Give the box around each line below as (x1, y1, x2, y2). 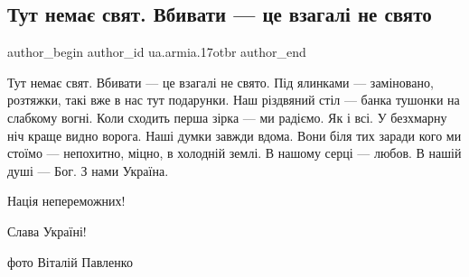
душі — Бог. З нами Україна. (7, 161, 169, 180)
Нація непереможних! (7, 191, 126, 210)
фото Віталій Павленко (7, 252, 133, 271)
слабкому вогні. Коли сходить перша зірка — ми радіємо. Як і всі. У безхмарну (7, 107, 447, 126)
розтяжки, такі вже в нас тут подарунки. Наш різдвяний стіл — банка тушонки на (7, 90, 460, 109)
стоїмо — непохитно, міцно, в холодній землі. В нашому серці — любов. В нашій (7, 143, 462, 162)
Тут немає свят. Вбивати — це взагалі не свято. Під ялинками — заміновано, (7, 72, 434, 91)
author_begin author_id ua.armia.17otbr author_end (7, 42, 306, 61)
